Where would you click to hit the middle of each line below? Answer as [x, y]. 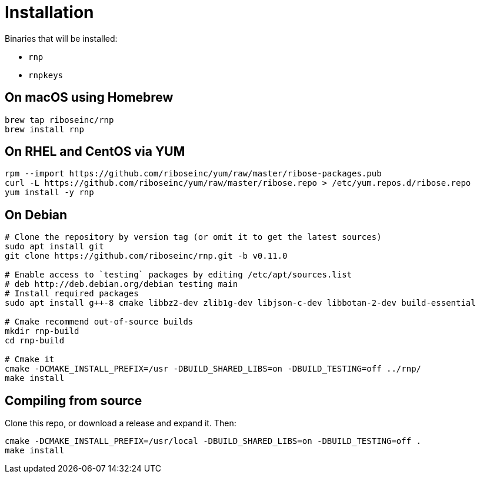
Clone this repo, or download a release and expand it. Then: [121, 423]
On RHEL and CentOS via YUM [95, 152]
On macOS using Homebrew [89, 98]
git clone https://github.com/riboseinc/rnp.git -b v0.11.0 [146, 256]
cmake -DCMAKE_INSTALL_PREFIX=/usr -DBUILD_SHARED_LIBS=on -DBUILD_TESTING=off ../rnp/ [213, 369]
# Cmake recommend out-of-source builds [99, 322]
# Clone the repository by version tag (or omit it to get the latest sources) [193, 237]
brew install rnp [44, 129]
